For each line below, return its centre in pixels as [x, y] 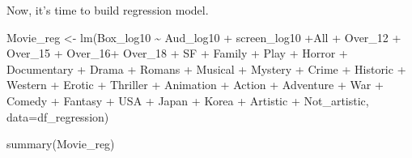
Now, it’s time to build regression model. [108, 10]
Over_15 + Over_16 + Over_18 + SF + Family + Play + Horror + [177, 53]
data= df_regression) [58, 116]
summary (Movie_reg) [61, 144]
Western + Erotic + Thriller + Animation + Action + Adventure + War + [195, 85]
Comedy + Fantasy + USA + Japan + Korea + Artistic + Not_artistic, [188, 100]
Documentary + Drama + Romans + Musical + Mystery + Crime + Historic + [206, 68]
